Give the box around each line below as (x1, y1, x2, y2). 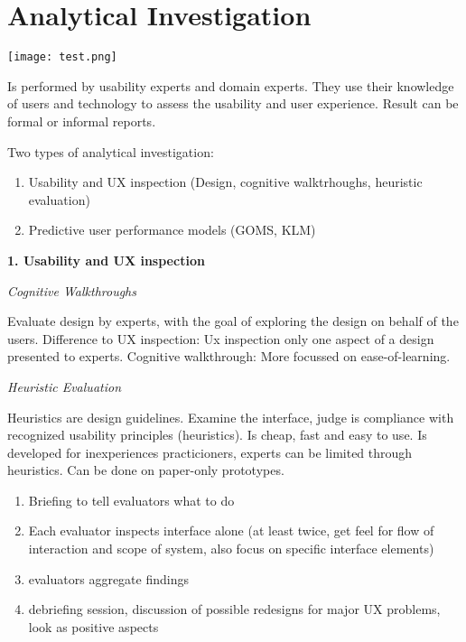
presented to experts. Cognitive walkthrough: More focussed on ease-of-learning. (7, 347, 451, 366)
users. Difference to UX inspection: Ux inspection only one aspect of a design (7, 329, 434, 348)
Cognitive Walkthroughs (7, 281, 136, 300)
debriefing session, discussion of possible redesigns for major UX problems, (28, 600, 441, 619)
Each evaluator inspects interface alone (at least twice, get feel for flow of (28, 521, 434, 540)
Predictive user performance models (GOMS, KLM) (28, 220, 316, 239)
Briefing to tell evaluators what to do (28, 490, 235, 509)
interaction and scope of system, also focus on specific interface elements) (28, 539, 434, 558)
